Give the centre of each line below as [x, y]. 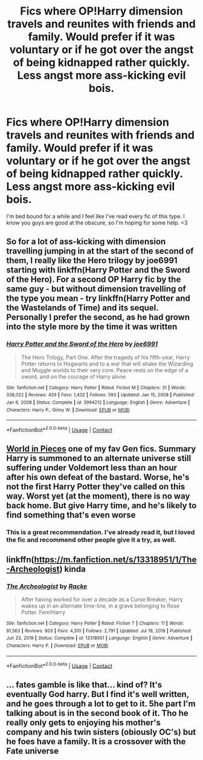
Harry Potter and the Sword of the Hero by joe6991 [82, 344]
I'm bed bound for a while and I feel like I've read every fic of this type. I [96, 216]
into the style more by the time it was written [92, 327]
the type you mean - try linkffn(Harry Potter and [98, 299]
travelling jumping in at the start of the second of [100, 251]
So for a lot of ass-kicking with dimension [86, 242]
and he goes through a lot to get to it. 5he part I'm [101, 703]
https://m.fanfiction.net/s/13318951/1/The [115, 559]
